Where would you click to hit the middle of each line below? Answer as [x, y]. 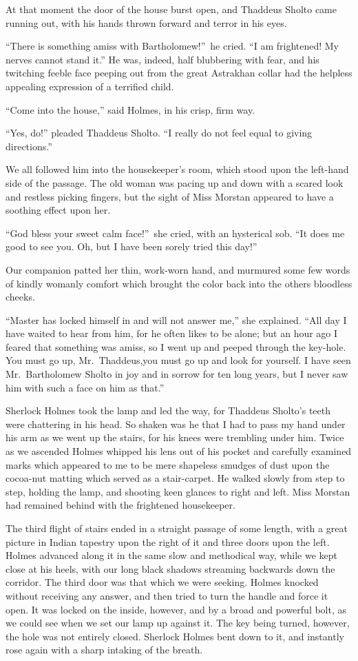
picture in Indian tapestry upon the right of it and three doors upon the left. [168, 541]
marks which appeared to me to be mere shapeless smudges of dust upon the [168, 464]
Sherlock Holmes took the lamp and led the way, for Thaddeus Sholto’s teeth [168, 410]
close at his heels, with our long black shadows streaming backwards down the [170, 568]
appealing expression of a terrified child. [90, 86]
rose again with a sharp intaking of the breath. [104, 650]
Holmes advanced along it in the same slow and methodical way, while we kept [172, 555]
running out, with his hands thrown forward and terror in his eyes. [146, 22]
